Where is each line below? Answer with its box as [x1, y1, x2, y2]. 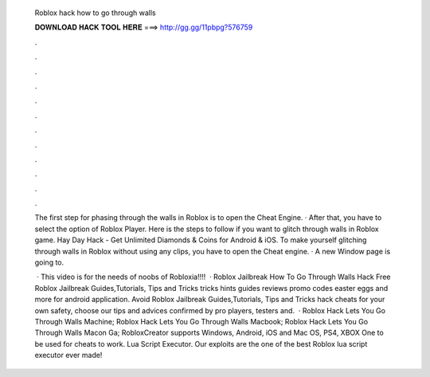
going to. [34, 257, 64, 267]
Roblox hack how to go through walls [34, 8, 156, 18]
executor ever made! [34, 351, 103, 360]
